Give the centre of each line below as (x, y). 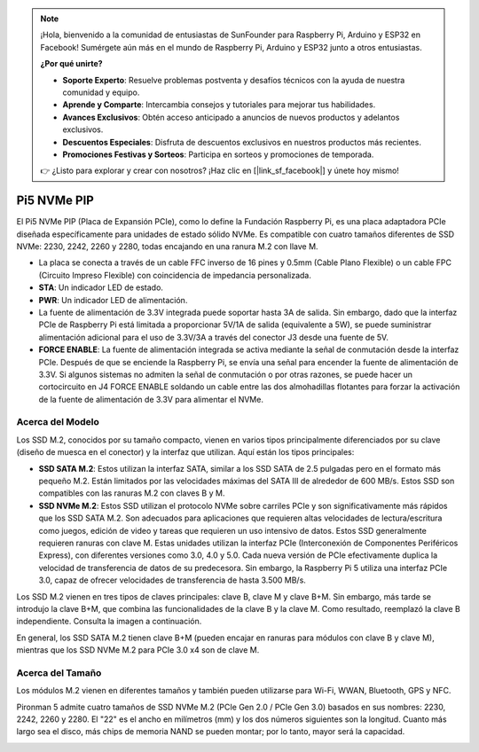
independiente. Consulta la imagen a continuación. (109, 622)
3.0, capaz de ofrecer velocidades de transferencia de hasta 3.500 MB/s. (172, 580)
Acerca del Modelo (58, 422)
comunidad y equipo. (101, 92)
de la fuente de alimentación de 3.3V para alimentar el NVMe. (151, 399)
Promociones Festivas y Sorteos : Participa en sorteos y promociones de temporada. (218, 154)
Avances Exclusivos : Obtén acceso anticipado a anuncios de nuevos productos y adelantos (231, 117)
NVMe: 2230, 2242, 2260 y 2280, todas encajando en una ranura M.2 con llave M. (167, 246)
